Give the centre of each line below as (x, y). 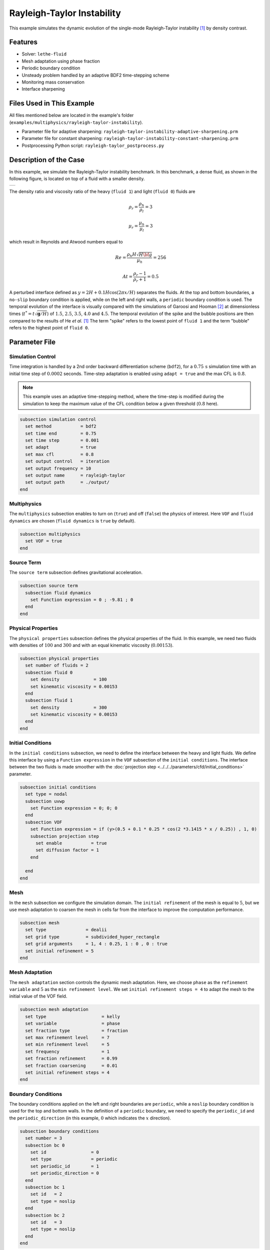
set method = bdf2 (61, 426)
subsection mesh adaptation (54, 1009)
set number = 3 (44, 1138)
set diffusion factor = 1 (67, 850)
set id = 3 (46, 1222)
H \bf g (145, 255)
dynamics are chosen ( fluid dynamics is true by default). (72, 520)
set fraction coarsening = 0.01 (71, 1065)
